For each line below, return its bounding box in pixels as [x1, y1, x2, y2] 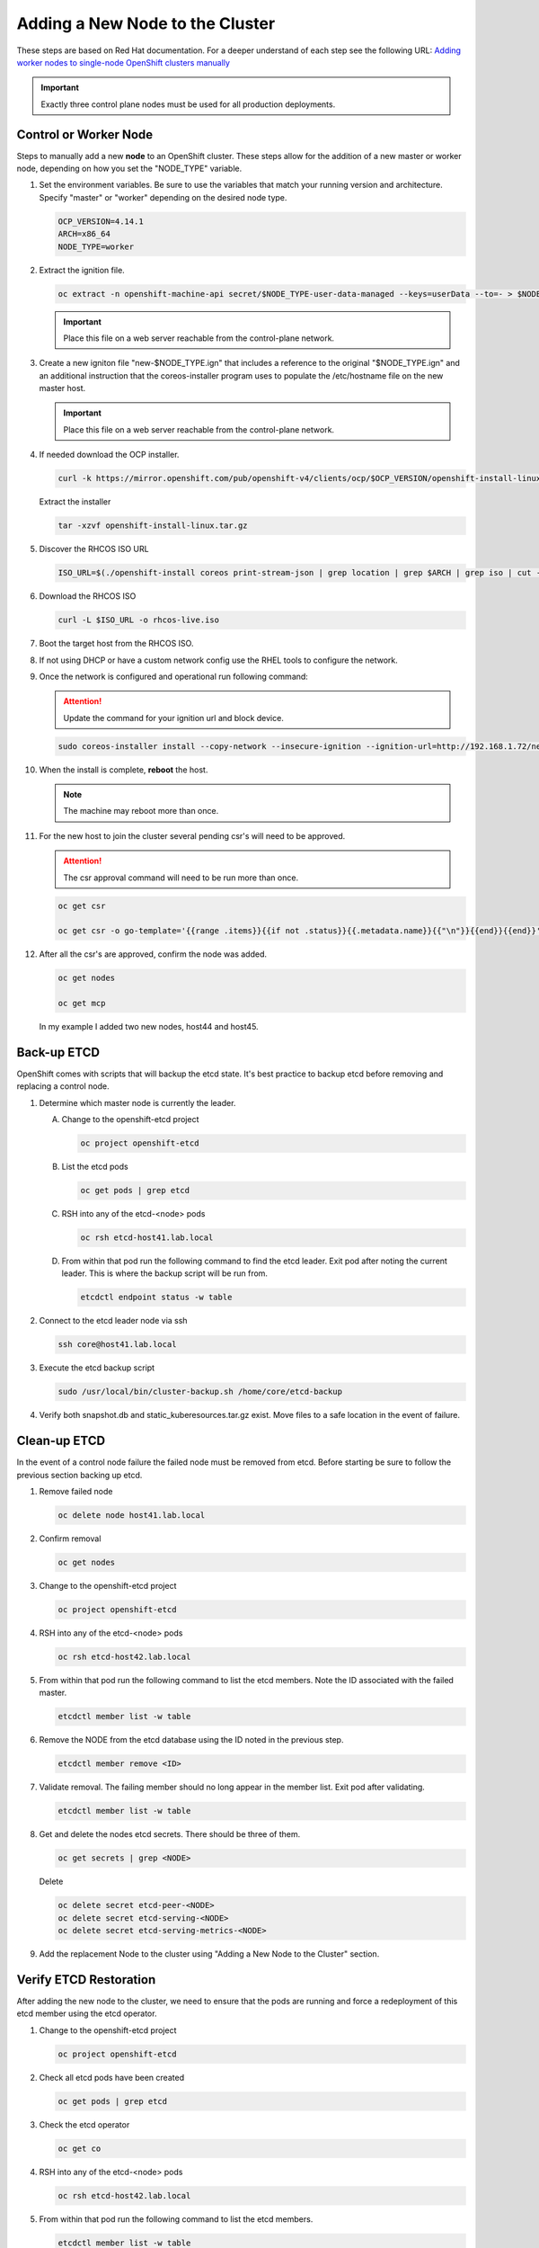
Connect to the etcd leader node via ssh [39, 1316, 188, 1326]
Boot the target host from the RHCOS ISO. [39, 638, 194, 649]
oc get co [57, 2143, 102, 2154]
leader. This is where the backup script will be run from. [61, 1268, 269, 1279]
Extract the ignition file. [39, 264, 125, 275]
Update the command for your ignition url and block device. [63, 712, 285, 723]
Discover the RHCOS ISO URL [39, 544, 149, 555]
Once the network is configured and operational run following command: [39, 671, 309, 682]
